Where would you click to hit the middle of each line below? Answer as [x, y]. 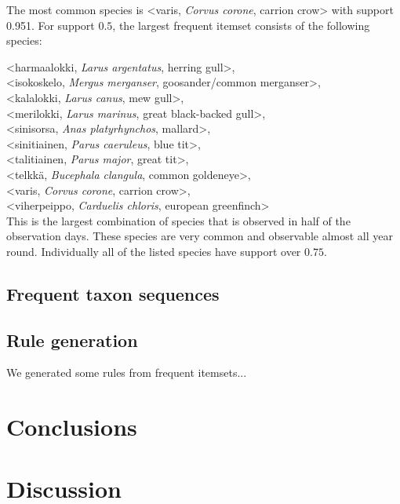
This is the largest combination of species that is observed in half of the [178, 220]
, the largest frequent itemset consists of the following [241, 25]
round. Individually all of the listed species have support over [154, 251]
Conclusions [72, 427]
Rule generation [72, 340]
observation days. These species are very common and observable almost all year [200, 236]
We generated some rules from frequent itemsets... [127, 373]
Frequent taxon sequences [113, 293]
